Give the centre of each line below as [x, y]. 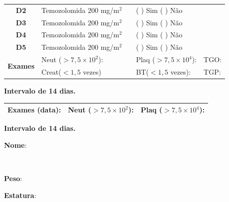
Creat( [51, 71]
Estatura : [20, 195]
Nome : [15, 145]
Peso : [13, 178]
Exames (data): [34, 110]
